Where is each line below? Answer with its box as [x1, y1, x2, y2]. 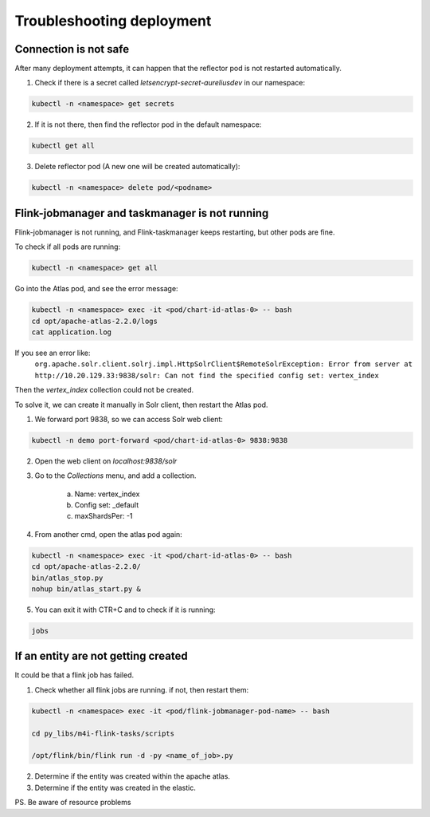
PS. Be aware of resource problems [14, 798, 131, 807]
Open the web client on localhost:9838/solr [34, 456, 178, 466]
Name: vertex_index [74, 489, 140, 499]
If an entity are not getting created [14, 649, 189, 663]
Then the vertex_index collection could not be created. [14, 385, 194, 395]
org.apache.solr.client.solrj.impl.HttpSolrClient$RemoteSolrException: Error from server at [34, 360, 413, 369]
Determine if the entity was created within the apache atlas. [34, 772, 231, 781]
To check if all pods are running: [14, 242, 121, 251]
